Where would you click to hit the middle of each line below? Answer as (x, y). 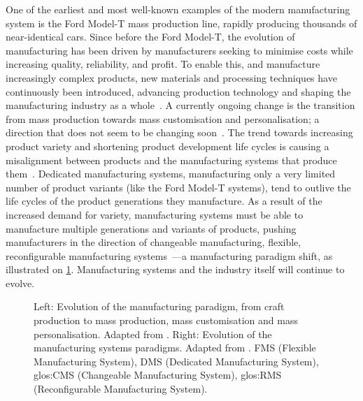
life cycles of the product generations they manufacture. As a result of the (164, 201)
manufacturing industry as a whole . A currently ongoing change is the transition (180, 105)
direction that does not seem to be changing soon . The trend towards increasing (179, 132)
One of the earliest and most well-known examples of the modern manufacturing (178, 9)
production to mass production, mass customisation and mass (166, 320)
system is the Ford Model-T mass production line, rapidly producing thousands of (181, 23)
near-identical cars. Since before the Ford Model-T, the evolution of (150, 37)
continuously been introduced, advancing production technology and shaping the (178, 91)
